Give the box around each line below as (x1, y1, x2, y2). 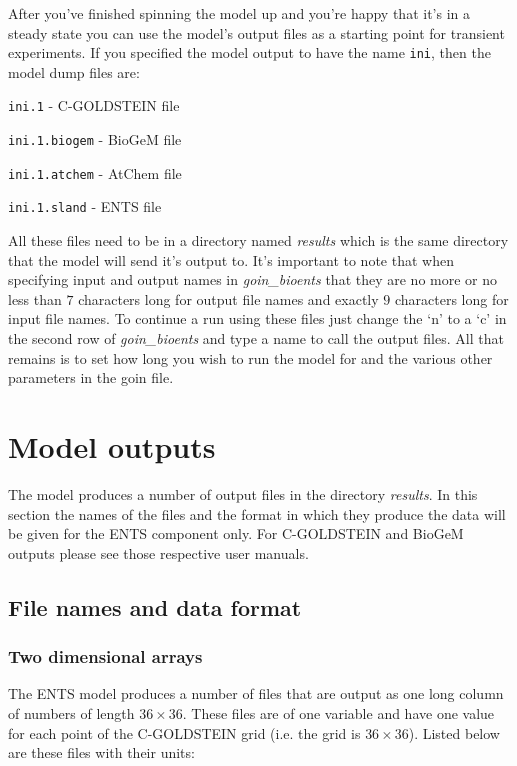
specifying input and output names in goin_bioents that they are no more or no (8, 269, 498, 290)
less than (8, 288, 62, 309)
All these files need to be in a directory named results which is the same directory (8, 230, 509, 251)
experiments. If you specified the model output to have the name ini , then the (8, 42, 491, 63)
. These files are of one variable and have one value (182, 702, 495, 723)
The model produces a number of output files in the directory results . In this (8, 483, 478, 504)
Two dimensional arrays (8, 644, 203, 669)
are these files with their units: (8, 742, 195, 763)
